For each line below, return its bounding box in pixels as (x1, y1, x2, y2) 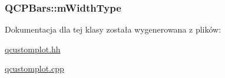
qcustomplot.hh (5, 42, 61, 55)
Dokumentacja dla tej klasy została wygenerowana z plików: (5, 23, 221, 36)
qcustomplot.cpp (5, 62, 64, 75)
